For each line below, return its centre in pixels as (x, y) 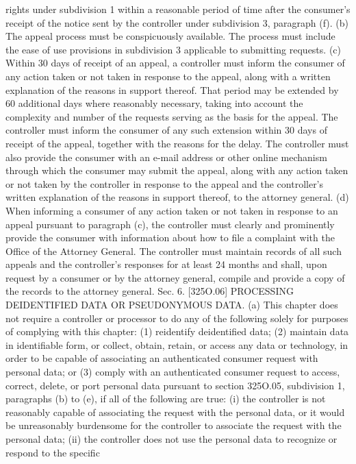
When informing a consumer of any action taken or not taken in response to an (172, 210)
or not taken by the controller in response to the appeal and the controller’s (165, 183)
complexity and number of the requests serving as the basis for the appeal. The (172, 116)
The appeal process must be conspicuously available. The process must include (170, 36)
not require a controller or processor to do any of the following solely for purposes (177, 318)
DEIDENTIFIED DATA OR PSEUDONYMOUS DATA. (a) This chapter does (172, 305)
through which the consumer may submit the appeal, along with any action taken (177, 170)
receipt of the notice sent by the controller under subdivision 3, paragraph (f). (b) (177, 22)
